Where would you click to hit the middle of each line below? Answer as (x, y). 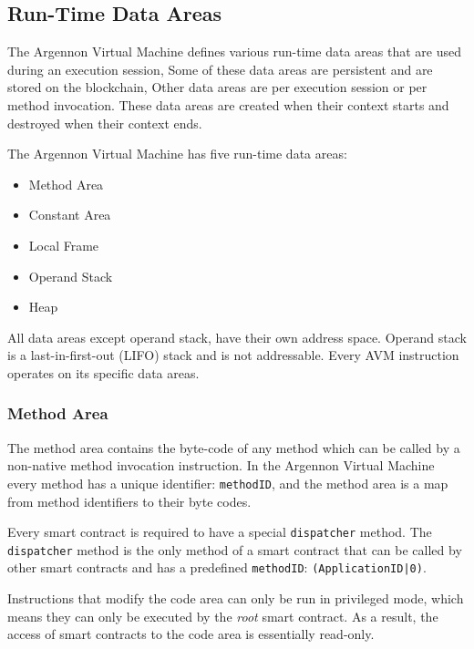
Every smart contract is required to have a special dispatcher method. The (220, 532)
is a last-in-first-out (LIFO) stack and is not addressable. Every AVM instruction (233, 355)
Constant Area (70, 215)
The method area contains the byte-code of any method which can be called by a (234, 447)
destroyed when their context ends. (105, 123)
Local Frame (64, 245)
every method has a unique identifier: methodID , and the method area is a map (228, 483)
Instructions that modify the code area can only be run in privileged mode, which (236, 598)
